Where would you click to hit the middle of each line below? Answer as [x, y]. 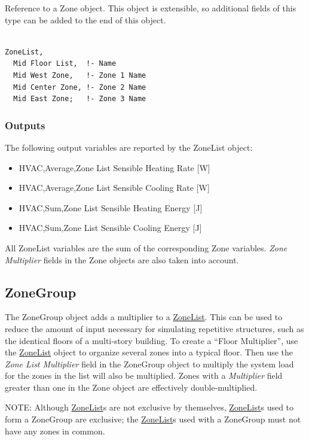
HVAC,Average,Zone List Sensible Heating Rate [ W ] [114, 167]
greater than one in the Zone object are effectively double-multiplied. [131, 387]
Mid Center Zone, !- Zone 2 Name [80, 87]
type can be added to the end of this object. [85, 19]
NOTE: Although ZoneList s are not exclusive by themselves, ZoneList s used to [149, 407]
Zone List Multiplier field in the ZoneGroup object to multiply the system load [149, 364]
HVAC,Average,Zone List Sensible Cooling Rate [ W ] [114, 188]
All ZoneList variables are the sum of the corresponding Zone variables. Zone [146, 247]
